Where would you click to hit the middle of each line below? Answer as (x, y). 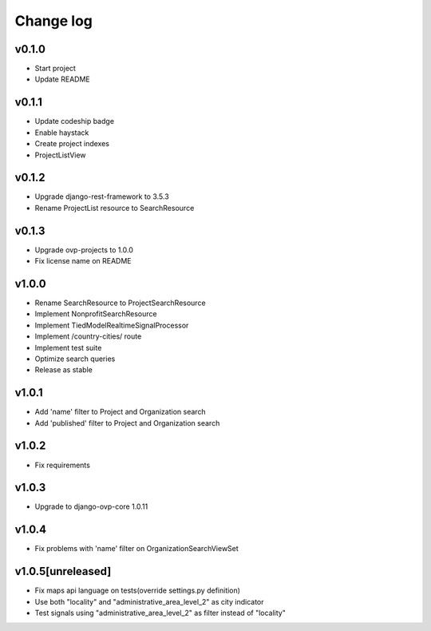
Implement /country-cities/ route (88, 336)
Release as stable (64, 370)
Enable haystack (62, 133)
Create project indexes (72, 144)
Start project (55, 69)
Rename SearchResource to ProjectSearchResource (121, 303)
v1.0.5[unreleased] (63, 571)
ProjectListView (61, 155)
